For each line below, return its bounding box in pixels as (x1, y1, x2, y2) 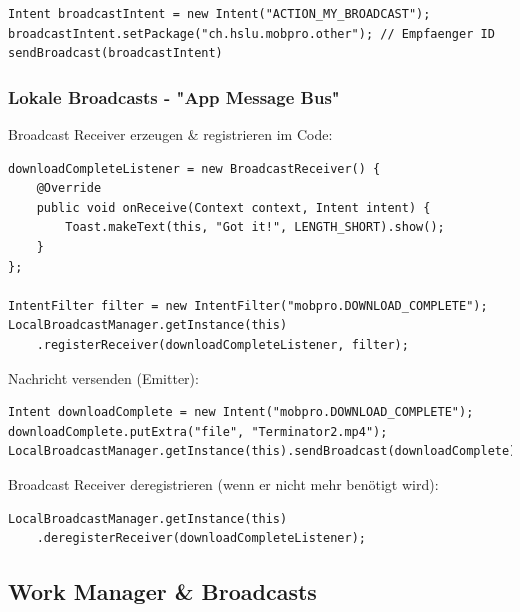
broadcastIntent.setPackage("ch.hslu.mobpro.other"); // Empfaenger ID (8, 26, 495, 41)
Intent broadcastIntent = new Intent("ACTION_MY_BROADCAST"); (8, 7, 431, 21)
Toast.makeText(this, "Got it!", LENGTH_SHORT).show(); (65, 220, 445, 235)
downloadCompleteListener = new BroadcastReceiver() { (8, 161, 381, 176)
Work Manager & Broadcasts (8, 576, 317, 607)
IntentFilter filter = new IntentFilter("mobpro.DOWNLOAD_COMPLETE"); (8, 298, 488, 313)
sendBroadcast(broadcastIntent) (8, 46, 223, 61)
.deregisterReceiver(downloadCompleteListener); (36, 531, 366, 546)
